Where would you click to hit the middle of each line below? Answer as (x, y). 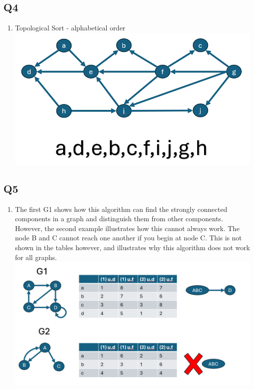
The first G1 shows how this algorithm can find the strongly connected (121, 209)
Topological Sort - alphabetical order (70, 28)
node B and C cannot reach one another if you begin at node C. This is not (128, 238)
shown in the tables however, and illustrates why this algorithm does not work (132, 247)
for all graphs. (36, 257)
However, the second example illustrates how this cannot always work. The (127, 228)
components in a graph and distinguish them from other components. (119, 219)
